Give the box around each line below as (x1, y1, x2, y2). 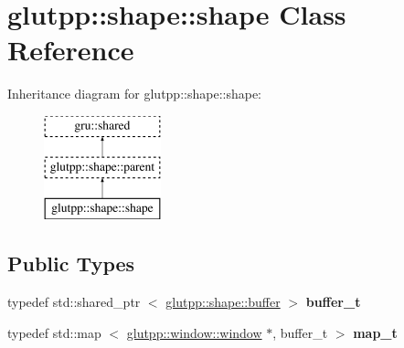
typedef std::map (7, 322, 101, 342)
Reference (7, 31, 134, 69)
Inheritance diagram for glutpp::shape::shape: (7, 84, 261, 103)
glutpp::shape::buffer (165, 292, 281, 311)
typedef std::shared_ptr (7, 292, 141, 311)
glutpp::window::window (126, 322, 262, 342)
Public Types (7, 249, 135, 278)
